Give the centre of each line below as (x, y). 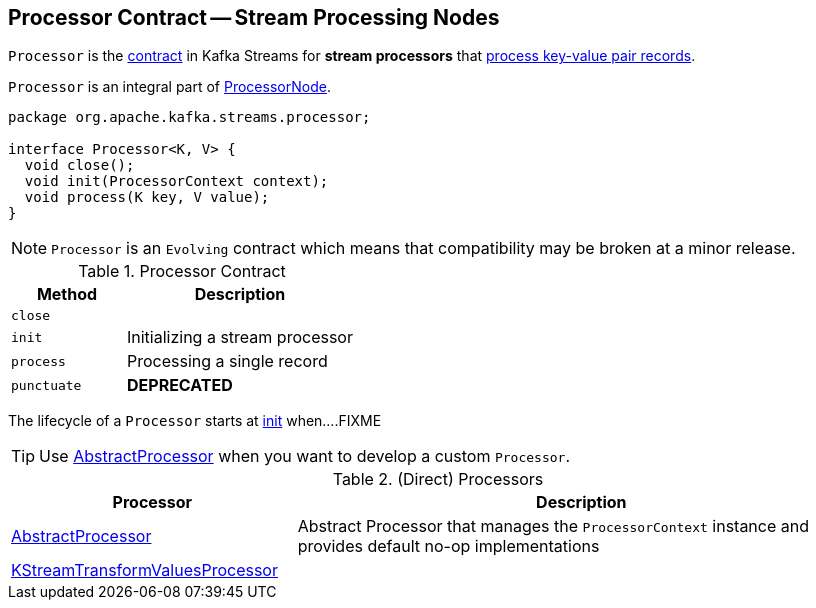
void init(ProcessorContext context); (176, 181)
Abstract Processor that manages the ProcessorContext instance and (553, 526)
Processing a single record (227, 361)
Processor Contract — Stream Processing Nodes (254, 17)
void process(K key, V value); (147, 197)
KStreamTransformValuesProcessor (144, 570)
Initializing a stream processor (239, 337)
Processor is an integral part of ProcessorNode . (169, 87)
